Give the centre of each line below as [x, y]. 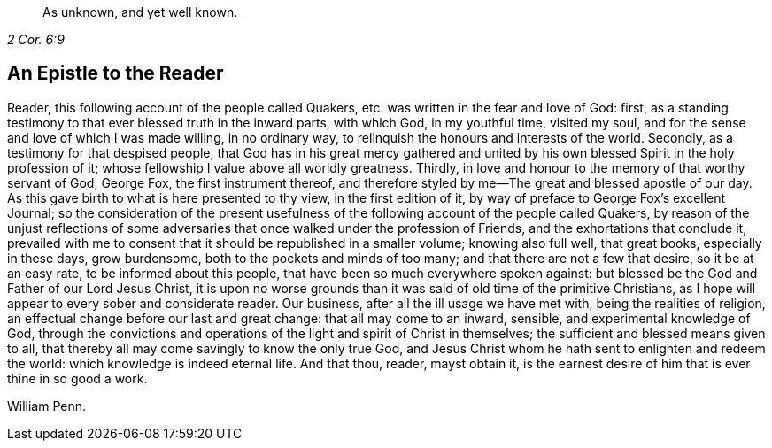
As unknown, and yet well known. [140, 12]
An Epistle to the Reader [116, 73]
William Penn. [47, 406]
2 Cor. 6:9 [36, 39]
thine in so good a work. [77, 378]
